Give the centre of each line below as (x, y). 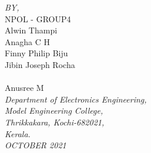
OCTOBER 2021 (36, 145)
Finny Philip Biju (36, 53)
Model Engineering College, (54, 110)
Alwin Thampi (31, 30)
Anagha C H (27, 41)
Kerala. (18, 133)
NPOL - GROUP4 (38, 18)
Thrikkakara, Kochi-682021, (55, 122)
